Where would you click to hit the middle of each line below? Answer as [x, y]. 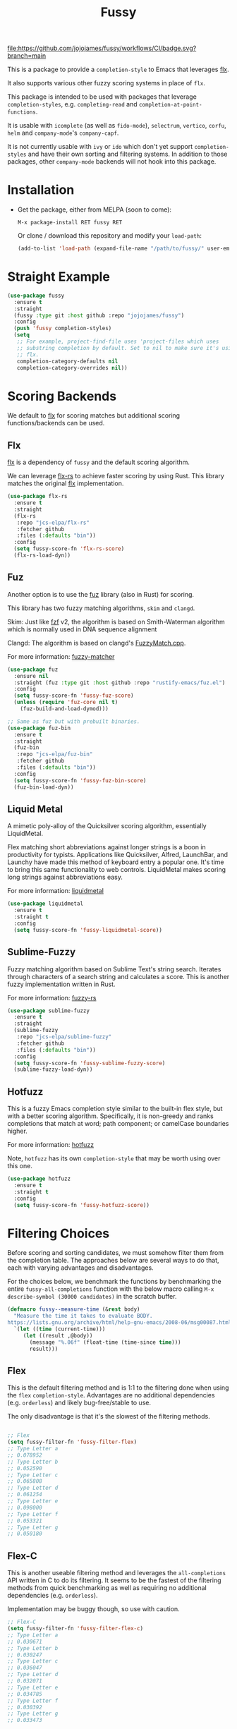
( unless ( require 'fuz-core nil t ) [66, 703]
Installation [41, 190]
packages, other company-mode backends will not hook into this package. [112, 162]
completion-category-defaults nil [67, 361]
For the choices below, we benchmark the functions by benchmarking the [114, 1282]
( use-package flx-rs [38, 497]
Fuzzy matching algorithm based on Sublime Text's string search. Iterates [114, 969]
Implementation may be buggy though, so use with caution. [93, 1609]
